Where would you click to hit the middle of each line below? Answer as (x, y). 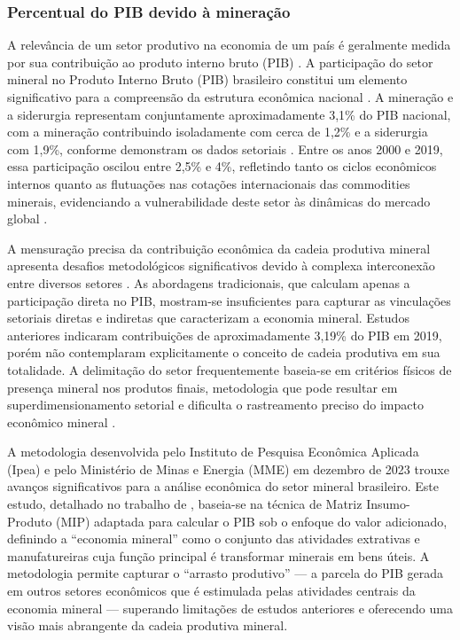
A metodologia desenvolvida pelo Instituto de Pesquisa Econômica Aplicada (213, 452)
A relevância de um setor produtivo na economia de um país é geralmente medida (229, 45)
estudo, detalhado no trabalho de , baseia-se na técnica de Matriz (185, 504)
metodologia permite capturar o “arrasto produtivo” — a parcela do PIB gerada (225, 573)
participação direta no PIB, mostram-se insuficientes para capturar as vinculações (229, 300)
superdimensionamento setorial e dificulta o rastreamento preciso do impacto (215, 405)
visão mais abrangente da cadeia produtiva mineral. (148, 625)
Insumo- (388, 504)
